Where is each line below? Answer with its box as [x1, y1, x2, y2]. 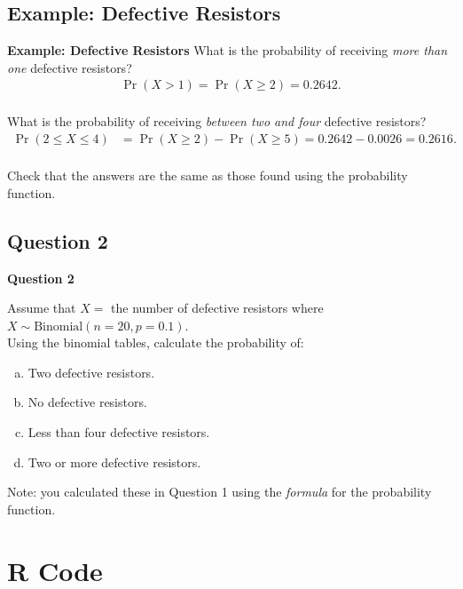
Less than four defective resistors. [27, 423, 210, 442]
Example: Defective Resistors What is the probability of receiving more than [7, 41, 448, 60]
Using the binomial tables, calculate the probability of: [7, 333, 304, 352]
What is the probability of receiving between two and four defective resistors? [7, 112, 427, 131]
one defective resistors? [7, 58, 132, 76]
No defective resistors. [27, 393, 147, 411]
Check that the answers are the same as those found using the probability [7, 166, 408, 185]
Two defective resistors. [27, 362, 155, 381]
